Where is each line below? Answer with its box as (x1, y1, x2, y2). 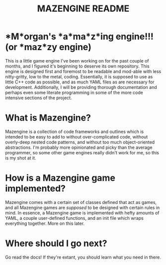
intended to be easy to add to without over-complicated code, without (5, 133, 148, 139)
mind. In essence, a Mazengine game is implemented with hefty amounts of (5, 209, 160, 216)
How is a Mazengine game (5, 172, 115, 184)
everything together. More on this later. (5, 220, 85, 226)
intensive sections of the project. (5, 95, 72, 101)
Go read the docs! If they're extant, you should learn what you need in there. (5, 254, 161, 260)
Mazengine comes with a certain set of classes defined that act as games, (5, 199, 157, 205)
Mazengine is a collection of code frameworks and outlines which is (5, 129, 144, 134)
